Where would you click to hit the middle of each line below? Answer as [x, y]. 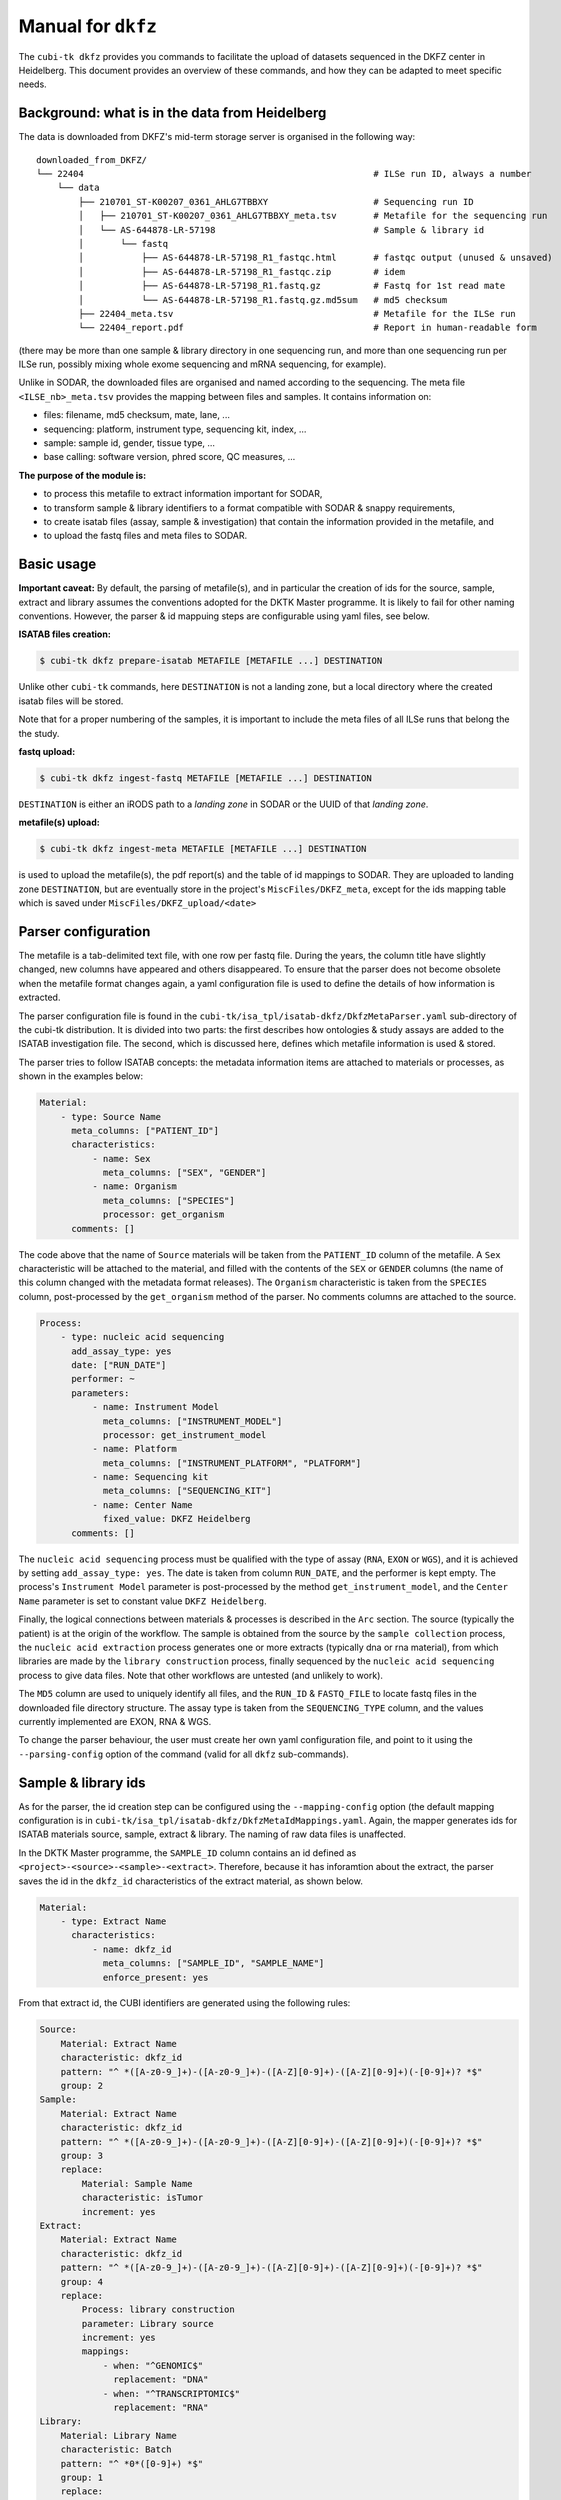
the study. [39, 733]
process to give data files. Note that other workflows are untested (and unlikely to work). [201, 1675]
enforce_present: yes [155, 1977]
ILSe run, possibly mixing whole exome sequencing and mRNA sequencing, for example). [202, 364]
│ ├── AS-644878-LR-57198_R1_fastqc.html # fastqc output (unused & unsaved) [316, 258]
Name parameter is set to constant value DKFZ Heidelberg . [142, 1601]
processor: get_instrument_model [184, 1434]
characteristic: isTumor [142, 2198]
